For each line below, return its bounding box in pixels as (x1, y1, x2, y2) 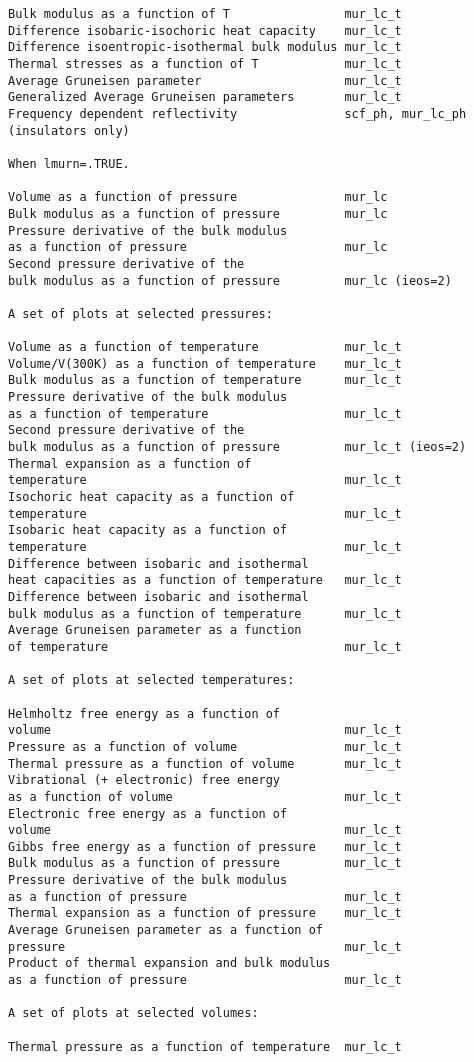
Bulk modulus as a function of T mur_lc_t (8, 7, 402, 21)
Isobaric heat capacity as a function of (8, 523, 288, 538)
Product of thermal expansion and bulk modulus (8, 956, 331, 971)
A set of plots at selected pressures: (8, 306, 273, 321)
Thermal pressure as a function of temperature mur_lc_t (8, 1039, 402, 1054)
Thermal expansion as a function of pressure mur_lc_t (8, 906, 402, 921)
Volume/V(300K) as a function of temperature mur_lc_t (8, 356, 402, 371)
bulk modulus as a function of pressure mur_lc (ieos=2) (8, 273, 452, 288)
